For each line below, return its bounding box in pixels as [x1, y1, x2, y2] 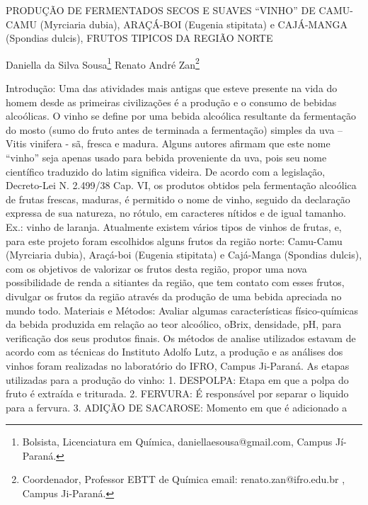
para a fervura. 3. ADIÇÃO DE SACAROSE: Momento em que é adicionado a [6, 399, 347, 414]
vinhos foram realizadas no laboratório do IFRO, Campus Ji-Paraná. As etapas [6, 358, 350, 373]
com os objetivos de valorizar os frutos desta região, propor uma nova [6, 261, 307, 276]
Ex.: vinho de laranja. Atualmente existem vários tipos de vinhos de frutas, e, [6, 219, 342, 234]
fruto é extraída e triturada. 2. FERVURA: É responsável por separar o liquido [6, 386, 349, 401]
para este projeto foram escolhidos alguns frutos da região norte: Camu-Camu [6, 233, 343, 248]
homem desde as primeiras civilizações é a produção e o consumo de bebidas [6, 94, 337, 109]
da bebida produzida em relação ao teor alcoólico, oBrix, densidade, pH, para [6, 317, 342, 331]
